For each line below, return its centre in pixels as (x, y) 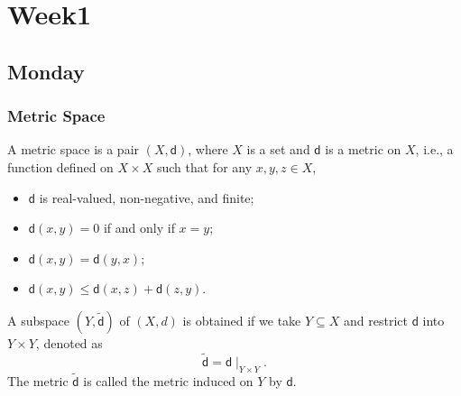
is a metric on (363, 149)
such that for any (204, 166)
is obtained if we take (242, 320)
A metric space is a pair (74, 149)
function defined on (60, 166)
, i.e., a (434, 149)
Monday (46, 71)
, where (208, 149)
